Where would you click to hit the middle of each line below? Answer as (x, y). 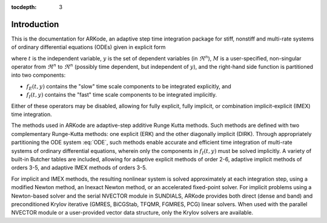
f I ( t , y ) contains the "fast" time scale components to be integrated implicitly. (122, 95)
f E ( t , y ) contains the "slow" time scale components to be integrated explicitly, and (129, 87)
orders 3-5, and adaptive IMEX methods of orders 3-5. (79, 168)
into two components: (38, 75)
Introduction (35, 24)
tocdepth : (24, 7)
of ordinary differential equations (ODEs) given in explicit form (88, 47)
